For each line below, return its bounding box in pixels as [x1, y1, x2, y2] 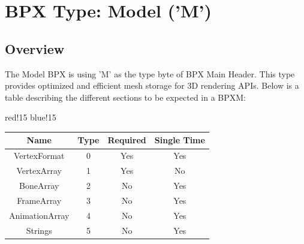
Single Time [154, 134, 205, 146]
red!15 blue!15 [5, 111, 56, 123]
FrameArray [17, 194, 62, 206]
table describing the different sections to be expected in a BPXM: [5, 91, 246, 103]
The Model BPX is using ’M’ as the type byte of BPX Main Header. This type [5, 67, 295, 80]
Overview [5, 39, 65, 58]
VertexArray [16, 164, 62, 177]
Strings [26, 224, 52, 236]
